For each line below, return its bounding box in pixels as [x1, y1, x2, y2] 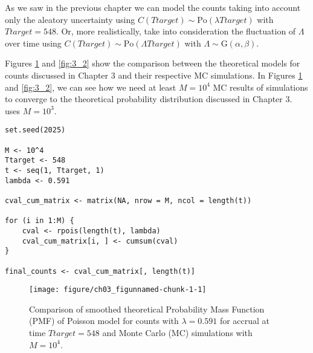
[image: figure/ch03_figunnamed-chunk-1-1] [29, 285, 207, 294]
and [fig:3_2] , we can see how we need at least [5, 80, 176, 93]
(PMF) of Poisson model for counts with [29, 314, 179, 327]
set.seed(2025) [5, 126, 66, 135]
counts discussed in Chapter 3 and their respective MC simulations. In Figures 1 [5, 68, 303, 81]
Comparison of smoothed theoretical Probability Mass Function [29, 302, 265, 315]
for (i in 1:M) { [5, 216, 74, 225]
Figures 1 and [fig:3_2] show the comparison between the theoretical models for [5, 57, 300, 70]
